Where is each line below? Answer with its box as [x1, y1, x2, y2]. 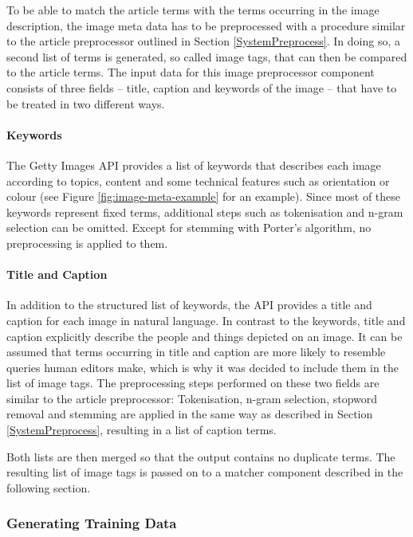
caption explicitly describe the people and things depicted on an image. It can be [6, 327, 403, 344]
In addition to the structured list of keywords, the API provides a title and [6, 296, 372, 313]
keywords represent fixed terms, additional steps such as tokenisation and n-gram [6, 203, 403, 220]
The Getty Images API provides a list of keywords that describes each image [6, 156, 381, 173]
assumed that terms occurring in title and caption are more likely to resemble [6, 343, 386, 360]
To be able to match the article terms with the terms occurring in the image [6, 2, 380, 18]
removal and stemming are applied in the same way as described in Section [6, 406, 373, 422]
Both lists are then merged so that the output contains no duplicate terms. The [6, 448, 395, 464]
